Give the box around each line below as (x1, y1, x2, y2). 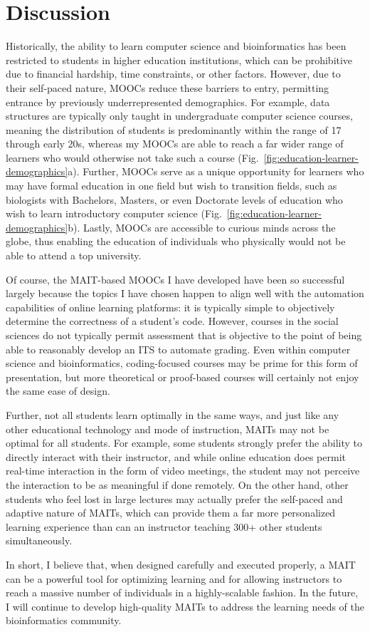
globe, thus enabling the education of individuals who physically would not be (6, 234, 346, 249)
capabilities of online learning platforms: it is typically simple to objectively (6, 299, 335, 314)
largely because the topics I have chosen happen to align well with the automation (6, 286, 364, 301)
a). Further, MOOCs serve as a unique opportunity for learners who (68, 164, 364, 179)
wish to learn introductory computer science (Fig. (6, 206, 222, 221)
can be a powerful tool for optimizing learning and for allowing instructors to (6, 571, 342, 586)
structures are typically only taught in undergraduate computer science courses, (6, 108, 353, 123)
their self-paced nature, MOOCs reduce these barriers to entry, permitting (6, 80, 329, 95)
